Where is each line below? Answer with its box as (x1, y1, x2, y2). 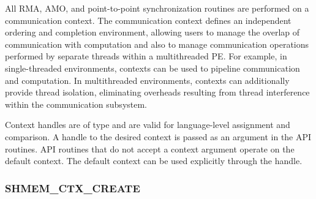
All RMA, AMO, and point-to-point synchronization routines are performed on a (5, 2, 309, 14)
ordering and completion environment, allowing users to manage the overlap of (5, 26, 300, 39)
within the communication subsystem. (5, 97, 148, 110)
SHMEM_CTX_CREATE (5, 180, 140, 195)
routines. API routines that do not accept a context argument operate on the (5, 142, 295, 155)
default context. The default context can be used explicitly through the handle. (5, 154, 303, 167)
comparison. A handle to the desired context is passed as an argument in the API (5, 130, 312, 143)
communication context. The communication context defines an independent (5, 13, 292, 26)
